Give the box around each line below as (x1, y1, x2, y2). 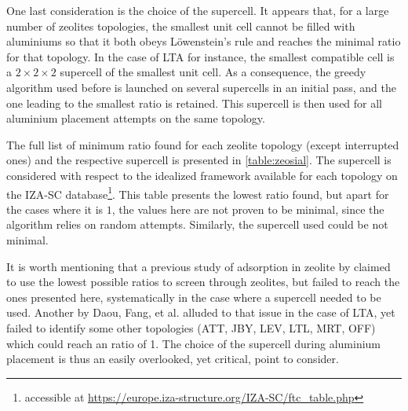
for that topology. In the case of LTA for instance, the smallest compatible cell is (6, 48, 395, 64)
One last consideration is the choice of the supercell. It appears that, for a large (6, 2, 389, 18)
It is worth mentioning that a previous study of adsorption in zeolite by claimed (6, 258, 391, 274)
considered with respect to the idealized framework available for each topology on (6, 167, 398, 183)
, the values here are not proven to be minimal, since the (111, 200, 384, 217)
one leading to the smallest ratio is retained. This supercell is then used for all (6, 94, 383, 111)
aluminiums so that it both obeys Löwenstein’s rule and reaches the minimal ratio (6, 33, 401, 50)
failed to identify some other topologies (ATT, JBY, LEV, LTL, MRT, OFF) (6, 319, 376, 336)
